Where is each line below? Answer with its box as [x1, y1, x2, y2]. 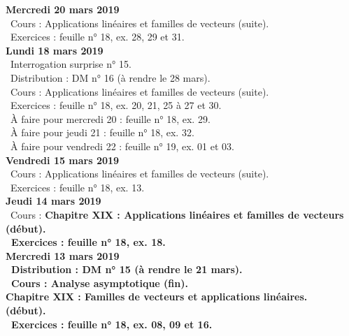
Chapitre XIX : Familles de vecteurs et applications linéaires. [6, 289, 308, 304]
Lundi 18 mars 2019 [6, 43, 104, 57]
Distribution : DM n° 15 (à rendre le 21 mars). [11, 262, 243, 277]
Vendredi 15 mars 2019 [6, 152, 120, 167]
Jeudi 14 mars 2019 [6, 193, 101, 208]
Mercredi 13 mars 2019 [6, 248, 120, 263]
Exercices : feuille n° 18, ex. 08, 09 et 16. [11, 316, 213, 331]
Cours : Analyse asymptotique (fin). [11, 275, 188, 290]
